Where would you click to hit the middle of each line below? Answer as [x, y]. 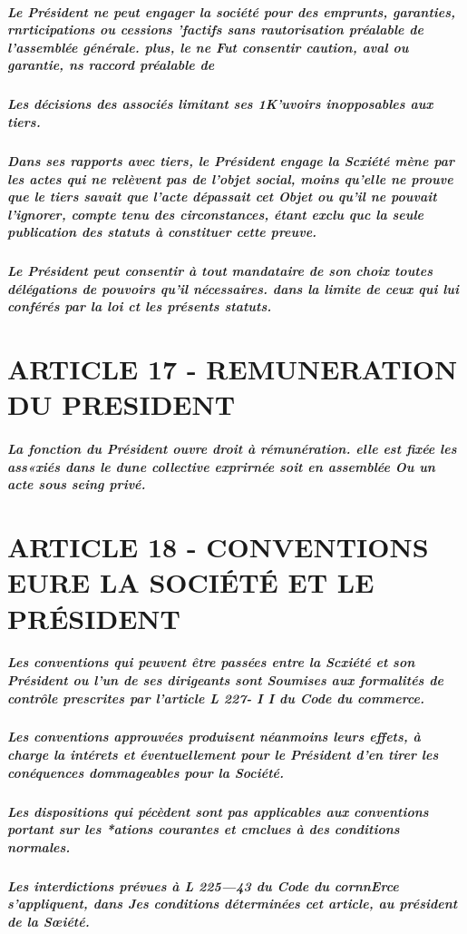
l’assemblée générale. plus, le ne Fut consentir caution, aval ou [208, 47]
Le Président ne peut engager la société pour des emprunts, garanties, [232, 11]
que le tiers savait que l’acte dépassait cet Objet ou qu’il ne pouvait [222, 197]
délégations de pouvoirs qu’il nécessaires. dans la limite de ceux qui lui [233, 288]
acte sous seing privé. [77, 484]
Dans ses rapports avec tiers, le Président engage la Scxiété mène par [231, 160]
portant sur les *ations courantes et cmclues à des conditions [204, 829]
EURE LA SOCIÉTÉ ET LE [191, 582]
